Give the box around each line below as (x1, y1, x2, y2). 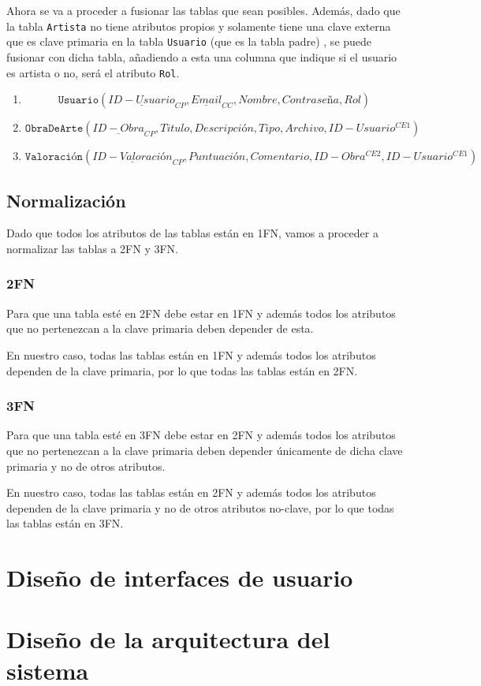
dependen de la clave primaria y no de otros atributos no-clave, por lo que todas (6, 499, 394, 516)
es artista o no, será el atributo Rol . (6, 64, 180, 80)
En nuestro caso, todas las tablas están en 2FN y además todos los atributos (6, 484, 376, 501)
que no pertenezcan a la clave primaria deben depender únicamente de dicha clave (6, 442, 403, 458)
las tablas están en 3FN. (6, 515, 124, 531)
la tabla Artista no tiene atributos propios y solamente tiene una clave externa (6, 17, 391, 34)
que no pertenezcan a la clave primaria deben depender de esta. (6, 320, 314, 337)
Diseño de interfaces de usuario (6, 561, 353, 594)
